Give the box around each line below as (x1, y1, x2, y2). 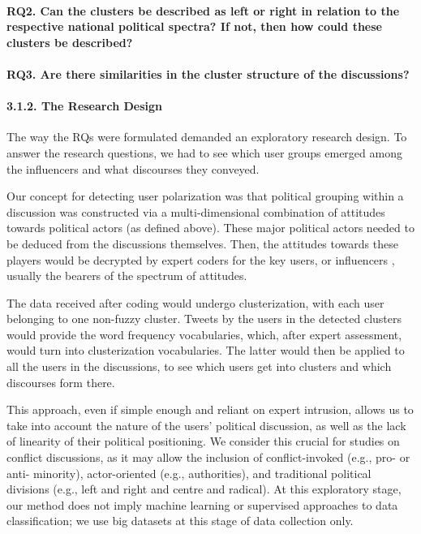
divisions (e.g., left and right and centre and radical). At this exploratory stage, (6, 480, 402, 497)
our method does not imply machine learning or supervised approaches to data (6, 496, 398, 513)
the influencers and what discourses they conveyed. (6, 160, 260, 177)
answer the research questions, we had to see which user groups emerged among (6, 144, 402, 161)
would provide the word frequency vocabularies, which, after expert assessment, (6, 325, 402, 342)
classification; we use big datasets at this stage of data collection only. (6, 512, 354, 529)
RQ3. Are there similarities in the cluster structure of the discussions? (6, 65, 410, 82)
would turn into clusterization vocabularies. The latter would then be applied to (6, 342, 405, 359)
